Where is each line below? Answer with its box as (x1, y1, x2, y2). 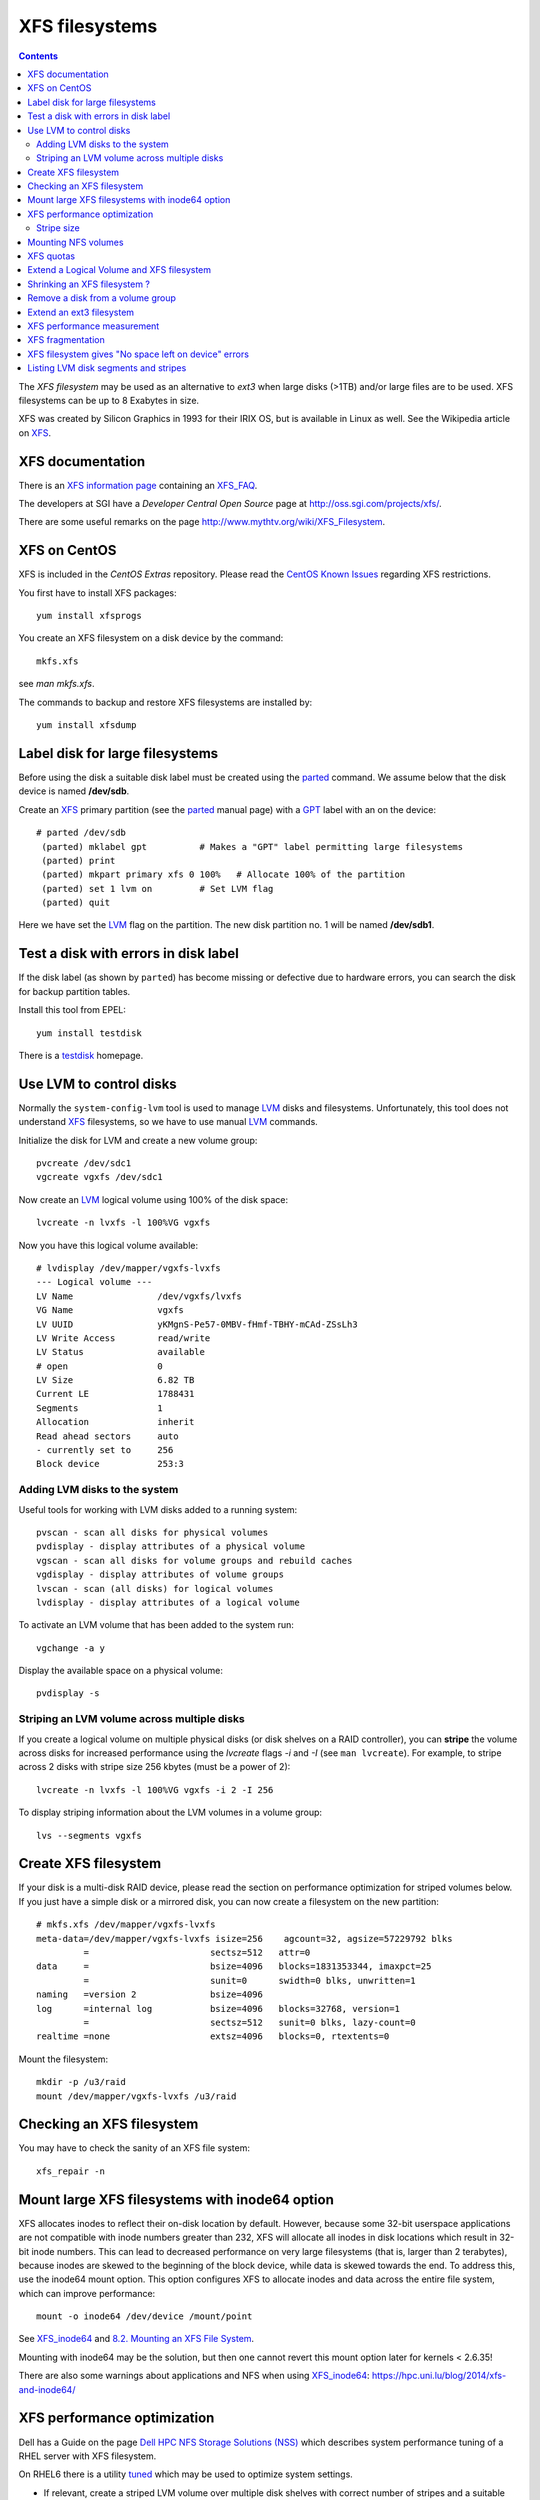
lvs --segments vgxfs (36, 1830, 142, 1841)
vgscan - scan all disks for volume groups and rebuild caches (36, 1555, 353, 1566)
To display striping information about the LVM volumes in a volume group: (18, 1806, 323, 1819)
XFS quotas (27, 250, 75, 262)
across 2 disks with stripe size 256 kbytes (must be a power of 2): (18, 1761, 291, 1773)
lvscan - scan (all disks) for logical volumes (36, 1583, 274, 1594)
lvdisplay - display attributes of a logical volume (36, 1596, 300, 1608)
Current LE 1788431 (36, 1388, 195, 1400)
